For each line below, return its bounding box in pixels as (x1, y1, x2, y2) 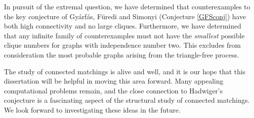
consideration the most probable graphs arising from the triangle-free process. (4, 49, 239, 59)
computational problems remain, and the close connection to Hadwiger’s (4, 85, 223, 95)
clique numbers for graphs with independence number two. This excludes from (4, 40, 241, 50)
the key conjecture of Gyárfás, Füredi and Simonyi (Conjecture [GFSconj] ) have (4, 11, 246, 21)
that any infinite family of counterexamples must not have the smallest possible (4, 30, 245, 40)
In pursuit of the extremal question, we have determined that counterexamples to (4, 1, 251, 11)
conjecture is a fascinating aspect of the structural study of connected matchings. (4, 95, 250, 105)
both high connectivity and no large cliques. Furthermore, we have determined (4, 21, 241, 31)
